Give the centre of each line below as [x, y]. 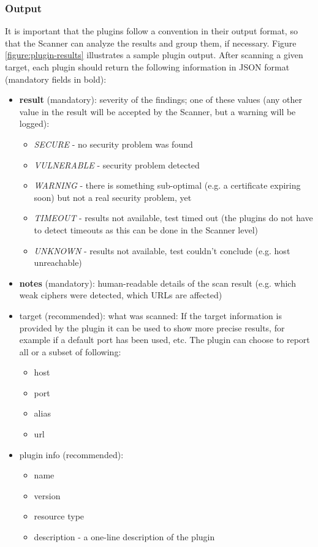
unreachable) [58, 262]
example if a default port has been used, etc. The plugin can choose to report [165, 340]
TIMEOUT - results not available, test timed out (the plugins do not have [173, 218]
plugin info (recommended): [71, 454]
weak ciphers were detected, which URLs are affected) [121, 295]
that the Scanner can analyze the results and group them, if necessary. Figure [151, 43]
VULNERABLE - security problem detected [117, 164]
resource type [59, 516]
